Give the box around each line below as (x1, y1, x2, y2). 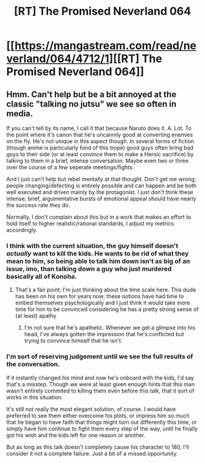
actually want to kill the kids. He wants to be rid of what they (6, 249, 189, 258)
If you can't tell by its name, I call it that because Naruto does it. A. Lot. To (6, 124, 192, 132)
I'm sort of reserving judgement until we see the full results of (6, 352, 193, 361)
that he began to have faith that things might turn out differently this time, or (6, 418, 197, 426)
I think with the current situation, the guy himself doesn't (6, 241, 179, 250)
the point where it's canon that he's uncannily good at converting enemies (6, 131, 193, 138)
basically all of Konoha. (6, 272, 77, 280)
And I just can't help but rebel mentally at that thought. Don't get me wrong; (6, 176, 196, 183)
